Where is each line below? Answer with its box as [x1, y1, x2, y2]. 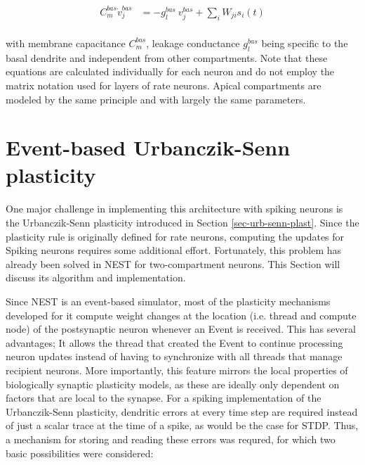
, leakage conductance [146, 35, 240, 50]
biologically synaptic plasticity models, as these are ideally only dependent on [6, 376, 340, 391]
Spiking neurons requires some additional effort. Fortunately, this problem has [6, 243, 342, 257]
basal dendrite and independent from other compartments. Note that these [6, 50, 328, 65]
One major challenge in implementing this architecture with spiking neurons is [6, 201, 343, 216]
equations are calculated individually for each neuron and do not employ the [6, 64, 335, 79]
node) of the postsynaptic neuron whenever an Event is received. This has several [6, 321, 356, 336]
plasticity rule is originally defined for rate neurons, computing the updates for [6, 229, 345, 243]
